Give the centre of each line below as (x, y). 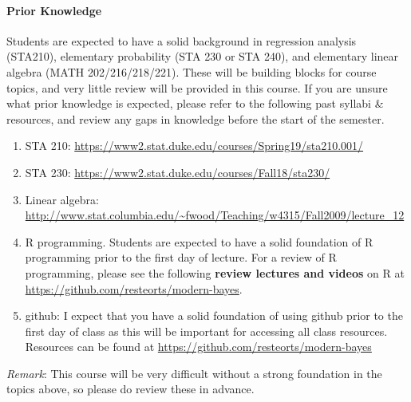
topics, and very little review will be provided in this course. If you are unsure (197, 87)
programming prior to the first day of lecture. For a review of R (181, 257)
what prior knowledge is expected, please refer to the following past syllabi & (195, 103)
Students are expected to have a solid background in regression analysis (182, 40)
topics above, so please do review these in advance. (130, 389)
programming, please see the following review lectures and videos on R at (215, 272)
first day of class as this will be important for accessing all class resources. (206, 331)
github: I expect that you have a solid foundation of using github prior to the (214, 315)
